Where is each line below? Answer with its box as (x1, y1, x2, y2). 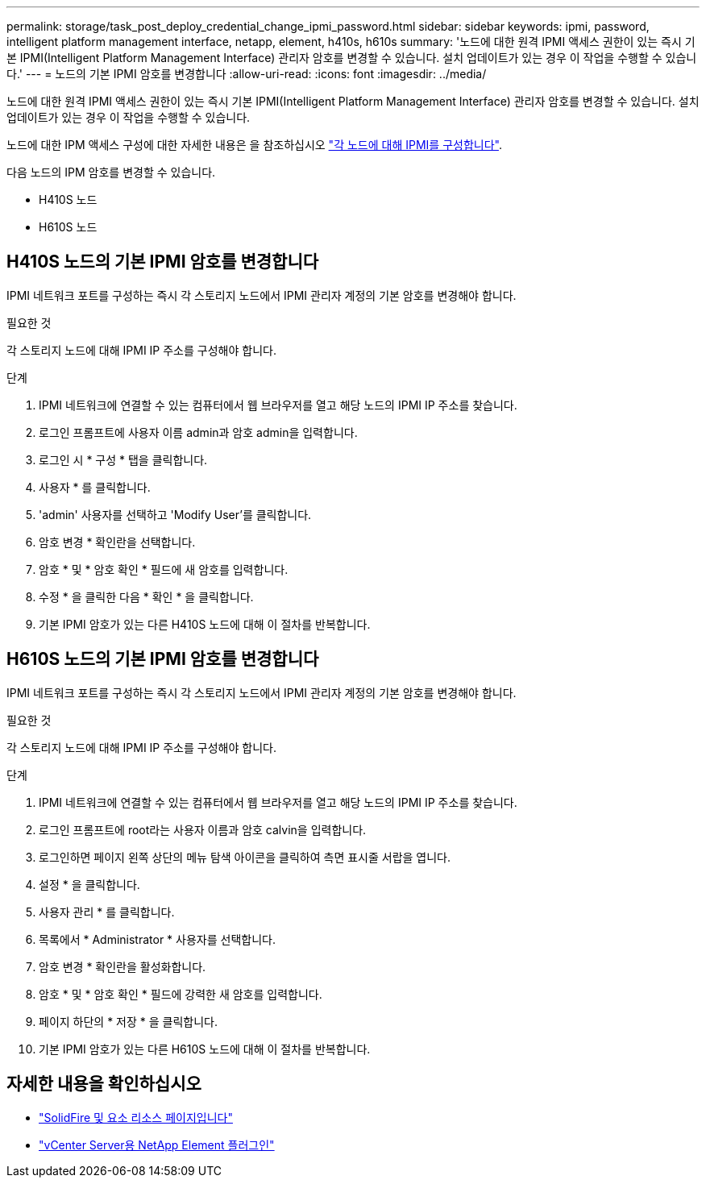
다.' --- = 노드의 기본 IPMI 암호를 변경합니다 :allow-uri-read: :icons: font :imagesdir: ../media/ (6, 67, 487, 81)
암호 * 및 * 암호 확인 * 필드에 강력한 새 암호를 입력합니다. (39, 987, 322, 1001)
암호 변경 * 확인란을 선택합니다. (39, 534, 196, 549)
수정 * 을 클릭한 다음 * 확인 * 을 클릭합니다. (39, 589, 254, 604)
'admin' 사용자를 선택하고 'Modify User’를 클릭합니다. (39, 507, 312, 521)
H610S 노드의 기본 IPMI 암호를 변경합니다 (6, 649, 319, 670)
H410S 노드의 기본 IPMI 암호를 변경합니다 (6, 251, 319, 272)
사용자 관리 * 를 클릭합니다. (39, 904, 175, 919)
